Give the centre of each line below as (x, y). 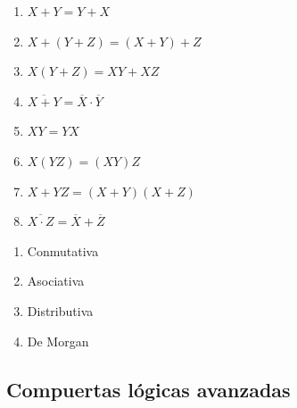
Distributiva (60, 310)
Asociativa (56, 281)
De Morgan (58, 341)
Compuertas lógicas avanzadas (148, 389)
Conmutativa (63, 250)
